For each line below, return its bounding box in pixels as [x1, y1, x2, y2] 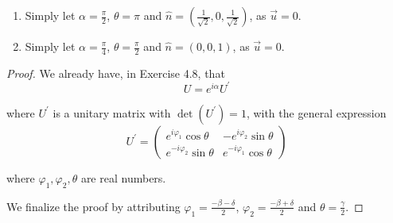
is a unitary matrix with [53, 104, 171, 121]
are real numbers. [80, 169, 166, 186]
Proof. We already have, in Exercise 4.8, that [6, 64, 225, 81]
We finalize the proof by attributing [6, 198, 181, 214]
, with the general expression [246, 104, 387, 121]
